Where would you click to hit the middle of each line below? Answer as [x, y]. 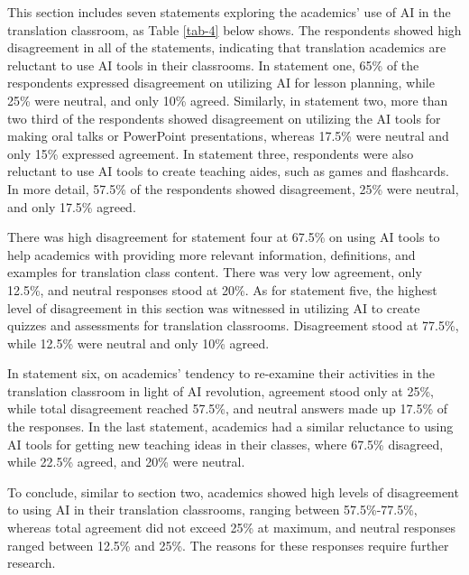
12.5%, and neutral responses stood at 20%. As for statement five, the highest [222, 289]
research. [32, 563]
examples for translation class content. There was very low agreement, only [215, 272]
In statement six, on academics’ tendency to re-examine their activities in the [221, 373]
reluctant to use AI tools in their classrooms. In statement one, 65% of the [213, 65]
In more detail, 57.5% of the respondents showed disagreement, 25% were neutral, [233, 188]
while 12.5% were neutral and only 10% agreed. [138, 343]
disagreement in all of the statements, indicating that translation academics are [227, 47]
